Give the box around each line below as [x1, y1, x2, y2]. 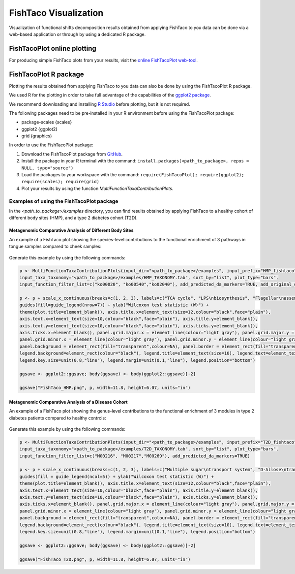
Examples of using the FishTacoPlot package [9, 197, 118, 204]
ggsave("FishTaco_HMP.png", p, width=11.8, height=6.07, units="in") [19, 385, 191, 391]
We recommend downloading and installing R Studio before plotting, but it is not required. [9, 101, 190, 107]
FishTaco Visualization [9, 7, 104, 18]
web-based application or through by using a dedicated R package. [9, 31, 146, 37]
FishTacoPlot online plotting [9, 44, 96, 53]
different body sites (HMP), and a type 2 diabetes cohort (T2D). [9, 215, 138, 221]
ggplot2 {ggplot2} [21, 126, 58, 132]
